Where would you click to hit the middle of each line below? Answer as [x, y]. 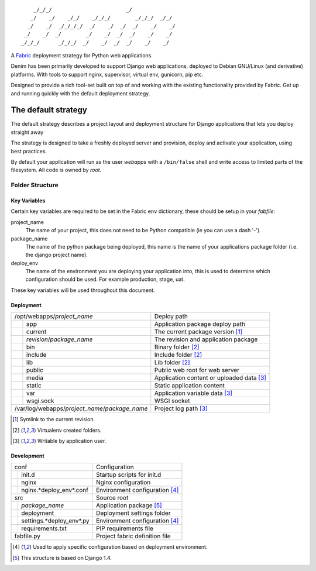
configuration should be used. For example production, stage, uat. [105, 279]
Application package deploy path [200, 324]
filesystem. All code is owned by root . [56, 170]
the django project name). [56, 255]
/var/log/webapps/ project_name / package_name [81, 408]
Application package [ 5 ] [129, 505]
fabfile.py [28, 536]
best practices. [29, 151]
